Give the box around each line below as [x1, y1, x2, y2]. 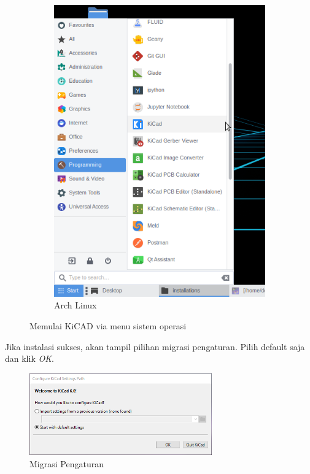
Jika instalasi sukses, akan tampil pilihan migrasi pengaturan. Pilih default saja [5, 340, 305, 353]
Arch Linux [54, 299, 97, 312]
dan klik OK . [5, 352, 54, 365]
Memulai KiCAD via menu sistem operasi [29, 319, 187, 332]
